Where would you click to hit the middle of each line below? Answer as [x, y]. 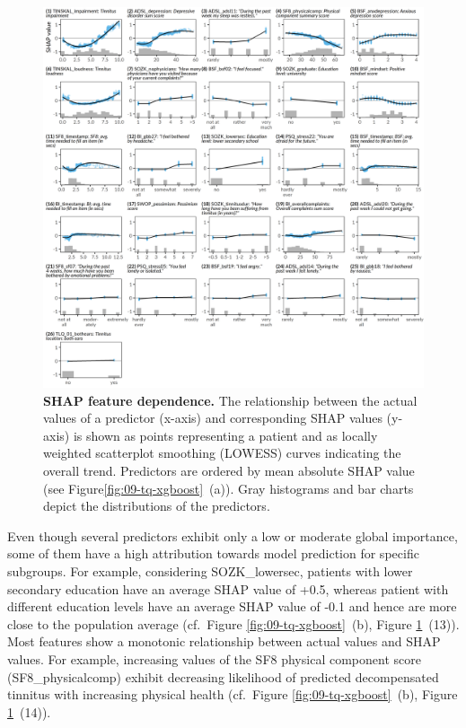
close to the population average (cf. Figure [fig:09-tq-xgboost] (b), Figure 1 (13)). [233, 623]
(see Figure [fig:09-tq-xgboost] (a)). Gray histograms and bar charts [229, 488]
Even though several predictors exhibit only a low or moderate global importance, [233, 535]
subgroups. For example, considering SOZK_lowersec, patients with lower [210, 570]
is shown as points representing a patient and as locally [225, 435]
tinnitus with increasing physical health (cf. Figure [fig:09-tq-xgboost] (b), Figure [233, 694]
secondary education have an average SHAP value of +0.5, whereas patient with [228, 588]
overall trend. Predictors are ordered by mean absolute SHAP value [229, 470]
